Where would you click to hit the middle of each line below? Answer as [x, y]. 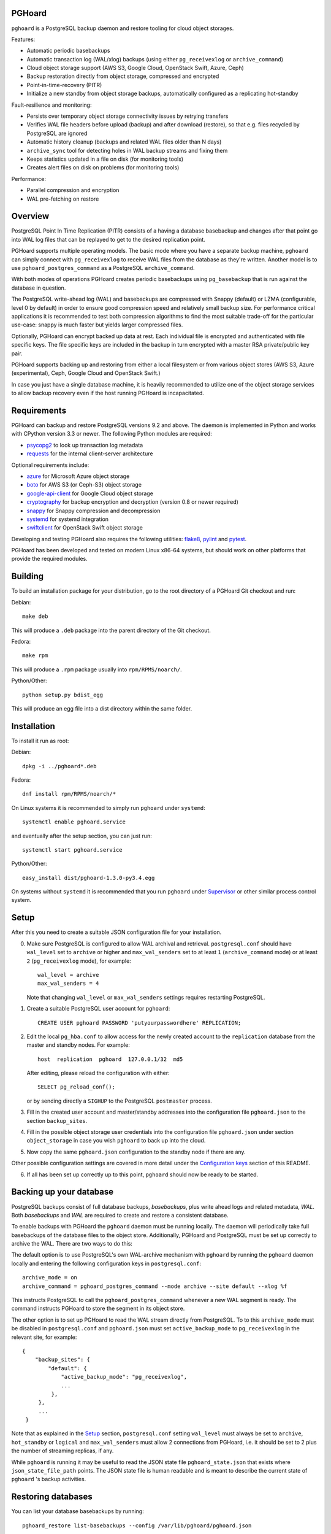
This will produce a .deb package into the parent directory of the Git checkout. [111, 630]
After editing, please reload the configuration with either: [98, 1073]
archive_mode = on [50, 1278]
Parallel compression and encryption [73, 190]
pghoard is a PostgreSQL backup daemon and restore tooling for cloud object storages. [123, 28]
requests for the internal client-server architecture [90, 453]
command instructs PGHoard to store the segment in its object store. [98, 1309]
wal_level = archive [68, 975]
